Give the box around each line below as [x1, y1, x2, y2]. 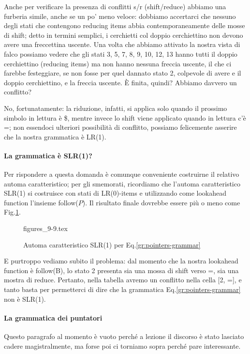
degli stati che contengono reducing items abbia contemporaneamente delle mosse [4, 20, 245, 31]
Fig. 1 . [4, 207, 21, 217]
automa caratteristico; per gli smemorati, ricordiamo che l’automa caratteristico [4, 178, 240, 188]
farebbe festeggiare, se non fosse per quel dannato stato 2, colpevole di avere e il [4, 68, 241, 78]
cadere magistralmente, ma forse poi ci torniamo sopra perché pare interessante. [4, 340, 241, 351]
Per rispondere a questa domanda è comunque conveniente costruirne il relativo [4, 169, 239, 179]
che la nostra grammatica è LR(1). [4, 131, 106, 141]
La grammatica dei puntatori [4, 312, 103, 323]
